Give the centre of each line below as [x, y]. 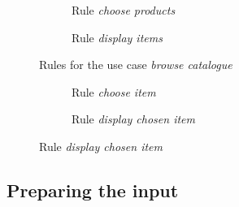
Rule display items [117, 37]
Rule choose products [124, 10]
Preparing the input [93, 190]
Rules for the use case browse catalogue [136, 65]
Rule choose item [114, 91]
